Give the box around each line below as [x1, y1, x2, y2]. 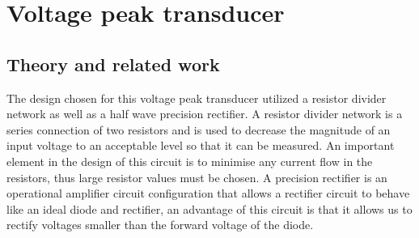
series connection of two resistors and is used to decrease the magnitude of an [6, 121, 391, 138]
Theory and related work [6, 51, 220, 76]
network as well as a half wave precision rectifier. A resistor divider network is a [6, 105, 403, 122]
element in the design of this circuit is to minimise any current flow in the [6, 152, 373, 169]
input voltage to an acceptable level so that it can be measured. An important [6, 137, 395, 154]
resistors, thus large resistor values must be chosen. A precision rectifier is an [6, 168, 387, 185]
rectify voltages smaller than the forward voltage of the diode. [6, 216, 314, 233]
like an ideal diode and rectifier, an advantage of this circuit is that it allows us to [6, 200, 413, 217]
